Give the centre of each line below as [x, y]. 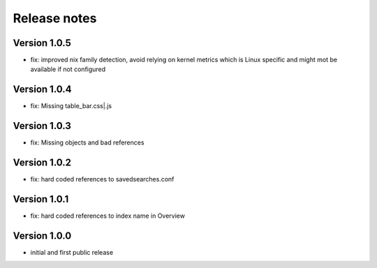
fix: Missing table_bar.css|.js [71, 106]
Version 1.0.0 [42, 236]
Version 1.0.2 [42, 163]
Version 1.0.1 [41, 199]
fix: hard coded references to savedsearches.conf [102, 179]
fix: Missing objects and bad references [87, 142]
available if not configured [68, 69]
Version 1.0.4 [43, 90]
